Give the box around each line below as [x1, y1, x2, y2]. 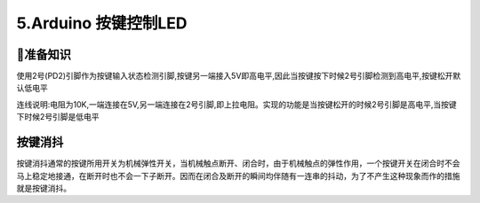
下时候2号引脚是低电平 [16, 112, 100, 122]
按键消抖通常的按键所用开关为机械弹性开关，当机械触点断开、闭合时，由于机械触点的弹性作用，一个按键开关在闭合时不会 [16, 158, 460, 168]
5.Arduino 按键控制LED [16, 13, 188, 33]
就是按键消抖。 [16, 183, 71, 193]
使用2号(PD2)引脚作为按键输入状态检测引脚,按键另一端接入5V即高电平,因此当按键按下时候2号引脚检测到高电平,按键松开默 [16, 71, 461, 82]
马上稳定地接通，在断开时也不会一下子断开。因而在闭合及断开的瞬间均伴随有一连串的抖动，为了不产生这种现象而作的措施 [16, 170, 460, 181]
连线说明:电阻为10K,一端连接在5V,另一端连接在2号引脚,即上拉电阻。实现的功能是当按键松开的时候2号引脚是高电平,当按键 [16, 98, 457, 110]
